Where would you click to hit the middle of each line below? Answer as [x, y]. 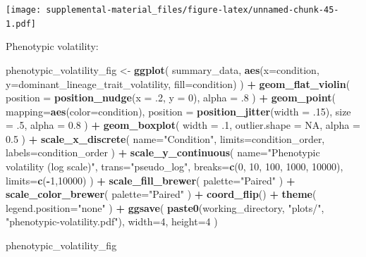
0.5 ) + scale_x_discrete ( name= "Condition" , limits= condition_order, [165, 138]
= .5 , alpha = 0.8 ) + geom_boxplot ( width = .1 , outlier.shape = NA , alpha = [183, 125]
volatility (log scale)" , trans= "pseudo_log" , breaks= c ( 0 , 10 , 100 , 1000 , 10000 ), [175, 167]
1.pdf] [21, 24]
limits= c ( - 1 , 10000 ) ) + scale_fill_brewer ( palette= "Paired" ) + [151, 180]
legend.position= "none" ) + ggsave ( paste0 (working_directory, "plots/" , [165, 207]
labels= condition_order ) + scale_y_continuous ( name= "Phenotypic [163, 152]
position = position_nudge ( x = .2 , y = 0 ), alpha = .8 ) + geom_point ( [171, 98]
